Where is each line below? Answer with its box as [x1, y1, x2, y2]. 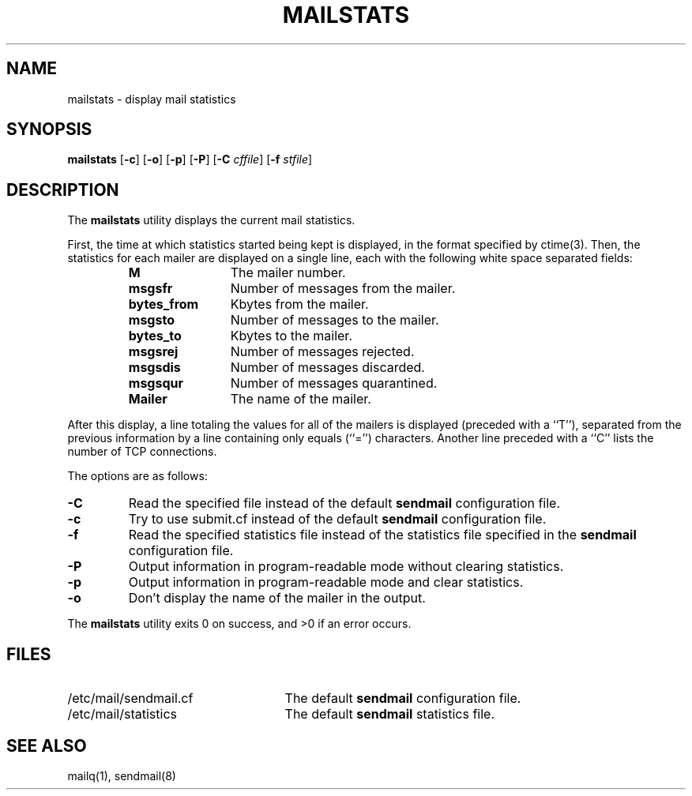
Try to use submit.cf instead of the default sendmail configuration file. [128, 511, 547, 528]
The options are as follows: [67, 469, 208, 483]
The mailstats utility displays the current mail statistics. [67, 213, 355, 227]
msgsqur [128, 375, 183, 392]
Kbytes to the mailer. [230, 328, 352, 344]
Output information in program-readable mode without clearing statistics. [128, 558, 564, 575]
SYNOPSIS [6, 119, 92, 140]
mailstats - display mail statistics [67, 92, 236, 106]
